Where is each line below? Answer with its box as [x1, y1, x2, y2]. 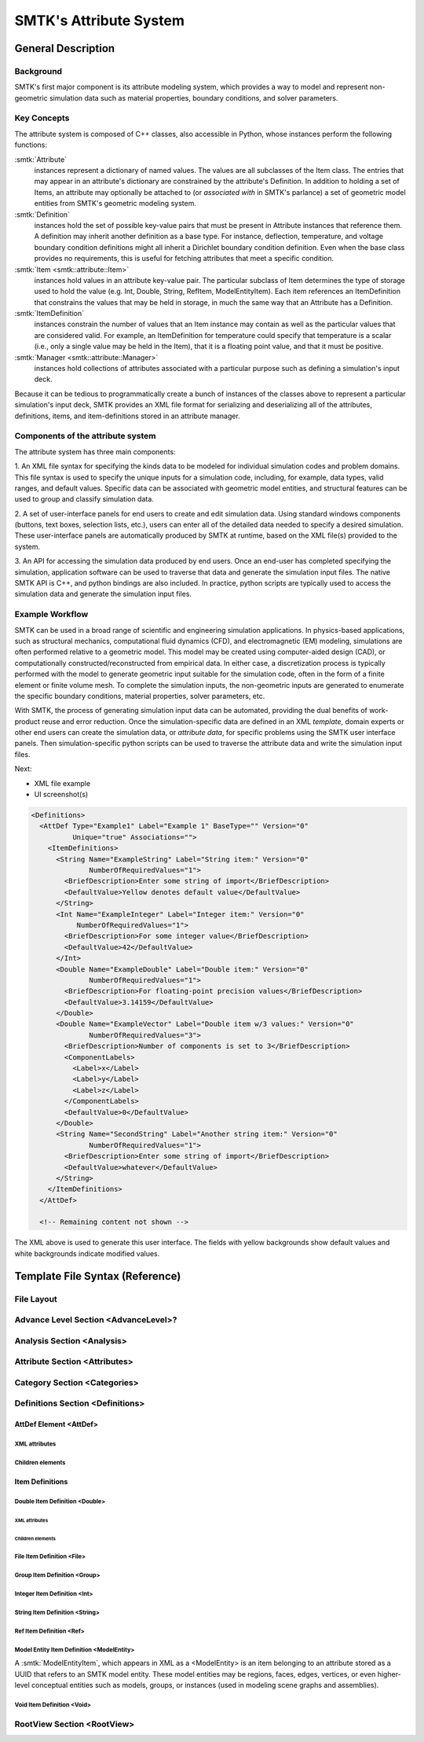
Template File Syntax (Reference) [14, 1270, 181, 1283]
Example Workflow [14, 609, 89, 620]
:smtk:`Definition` [14, 209, 71, 219]
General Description [14, 42, 115, 55]
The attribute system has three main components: [14, 447, 176, 456]
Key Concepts [14, 112, 70, 123]
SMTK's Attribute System [14, 12, 185, 29]
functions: [14, 140, 47, 149]
